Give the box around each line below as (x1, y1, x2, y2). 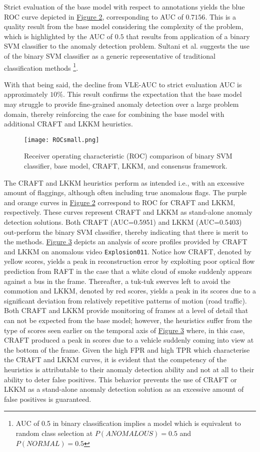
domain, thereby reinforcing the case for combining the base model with (4, 108, 224, 119)
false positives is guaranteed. (4, 393, 91, 404)
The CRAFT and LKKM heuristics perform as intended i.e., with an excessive (4, 177, 244, 188)
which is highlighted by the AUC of (4, 31, 113, 41)
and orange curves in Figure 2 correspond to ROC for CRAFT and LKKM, (4, 197, 235, 207)
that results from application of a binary (126, 31, 250, 41)
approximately (4, 89, 48, 99)
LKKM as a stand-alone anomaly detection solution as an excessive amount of (4, 384, 244, 394)
